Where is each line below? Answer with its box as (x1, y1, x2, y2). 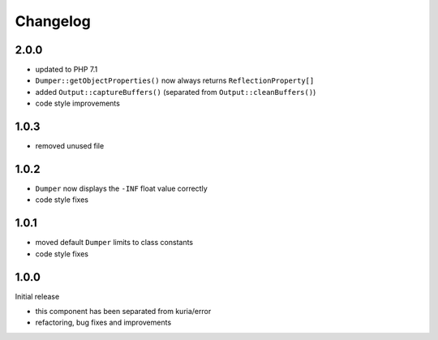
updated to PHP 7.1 (35, 65, 98, 75)
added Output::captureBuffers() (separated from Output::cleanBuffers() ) (35, 87, 316, 97)
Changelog (15, 12, 91, 30)
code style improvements (35, 98, 121, 109)
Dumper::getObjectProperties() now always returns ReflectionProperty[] (35, 75, 315, 85)
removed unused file (35, 141, 105, 151)
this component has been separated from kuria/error (35, 307, 212, 316)
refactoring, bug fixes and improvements (35, 317, 172, 328)
